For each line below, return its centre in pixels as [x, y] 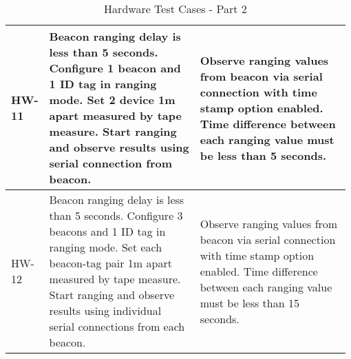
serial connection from [111, 163]
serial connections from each [117, 326]
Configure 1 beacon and [115, 68]
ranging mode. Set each [106, 247]
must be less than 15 [249, 302]
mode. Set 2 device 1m [112, 100]
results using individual [105, 310]
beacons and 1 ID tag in [107, 231]
